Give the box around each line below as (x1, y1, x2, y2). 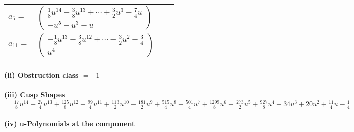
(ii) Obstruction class (4, 70, 79, 80)
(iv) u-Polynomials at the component (4, 118, 135, 128)
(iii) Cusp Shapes (4, 89, 65, 100)
